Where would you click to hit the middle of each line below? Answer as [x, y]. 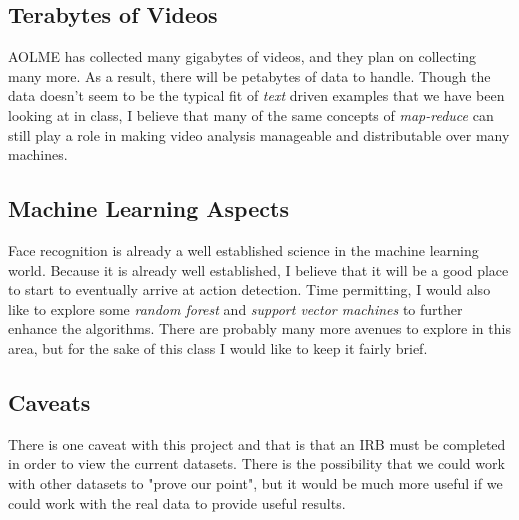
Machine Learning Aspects [148, 208]
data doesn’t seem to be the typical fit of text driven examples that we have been [256, 95]
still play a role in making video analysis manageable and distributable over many [259, 134]
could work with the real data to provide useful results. [177, 502]
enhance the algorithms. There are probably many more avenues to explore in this [259, 328]
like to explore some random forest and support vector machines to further [235, 308]
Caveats [49, 401]
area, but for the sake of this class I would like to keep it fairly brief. [218, 347]
